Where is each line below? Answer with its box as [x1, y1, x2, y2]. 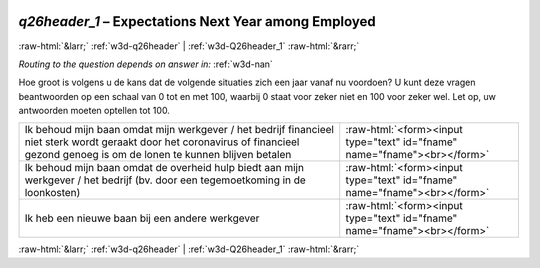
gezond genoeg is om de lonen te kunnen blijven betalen [24, 148, 292, 162]
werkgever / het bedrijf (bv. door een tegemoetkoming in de [24, 173, 307, 187]
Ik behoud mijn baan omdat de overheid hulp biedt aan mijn [24, 161, 305, 175]
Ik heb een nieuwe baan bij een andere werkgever [24, 211, 260, 225]
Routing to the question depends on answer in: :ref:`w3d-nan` [18, 58, 274, 70]
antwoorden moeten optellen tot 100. [18, 105, 170, 117]
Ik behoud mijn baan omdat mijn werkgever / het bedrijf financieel [24, 123, 335, 137]
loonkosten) [24, 186, 81, 200]
